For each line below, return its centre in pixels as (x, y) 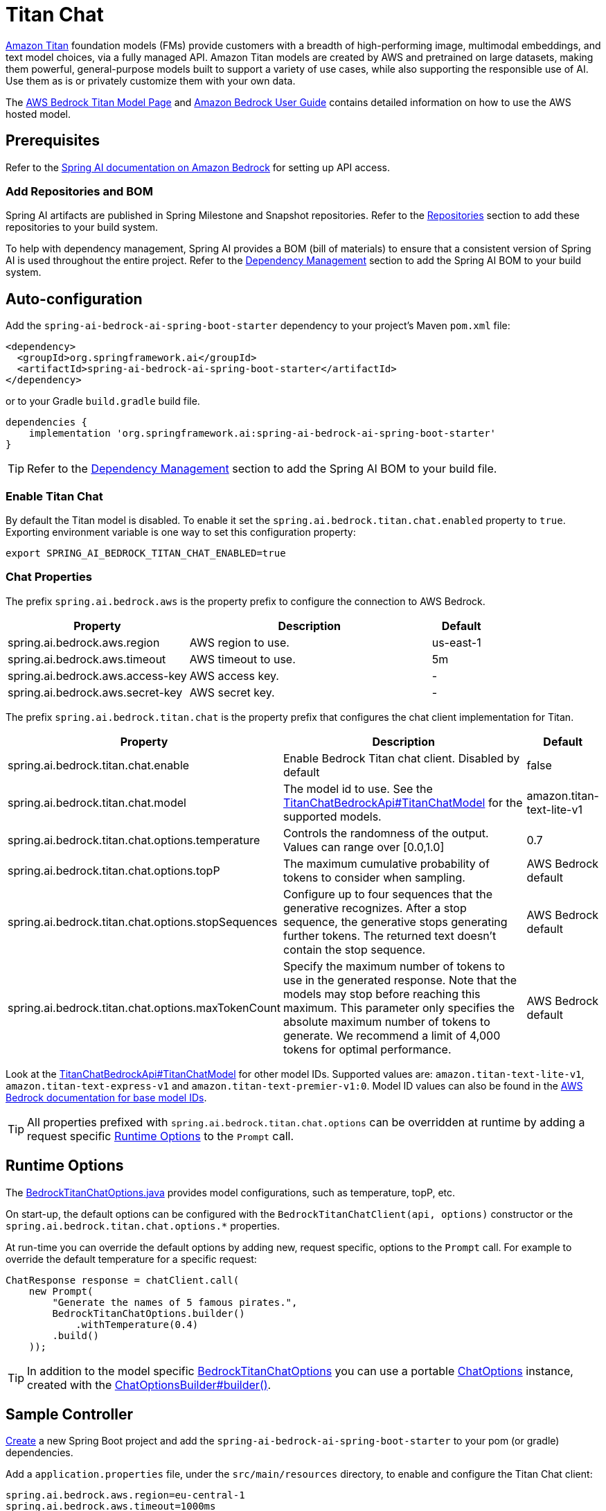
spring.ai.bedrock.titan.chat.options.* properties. (143, 1225)
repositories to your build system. (82, 227)
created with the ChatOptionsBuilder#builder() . (149, 1385)
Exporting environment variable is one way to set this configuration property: (181, 532)
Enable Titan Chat (54, 496)
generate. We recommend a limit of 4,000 (392, 1035)
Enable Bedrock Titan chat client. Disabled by (401, 758)
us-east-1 (456, 642)
